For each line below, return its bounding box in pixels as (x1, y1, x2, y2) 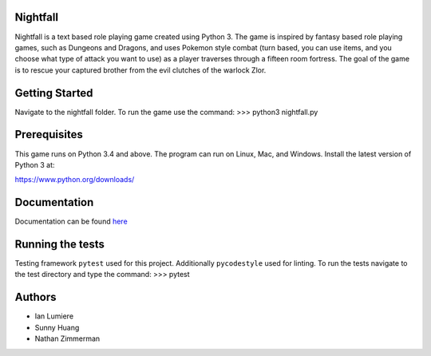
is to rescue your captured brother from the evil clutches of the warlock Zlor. (14, 65, 267, 75)
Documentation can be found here (14, 216, 128, 227)
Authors (14, 291, 57, 304)
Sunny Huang (34, 322, 80, 332)
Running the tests (14, 238, 105, 251)
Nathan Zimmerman (34, 334, 101, 343)
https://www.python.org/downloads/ (14, 175, 135, 184)
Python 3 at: (14, 160, 55, 169)
